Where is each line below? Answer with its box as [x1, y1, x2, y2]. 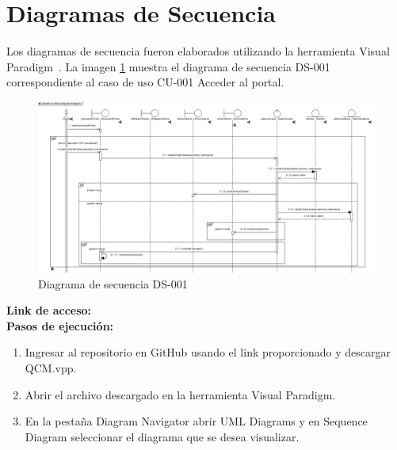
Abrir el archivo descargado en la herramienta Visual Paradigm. [25, 386, 336, 402]
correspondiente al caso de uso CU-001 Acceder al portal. [6, 74, 284, 90]
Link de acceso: [6, 302, 92, 318]
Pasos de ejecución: [6, 317, 114, 334]
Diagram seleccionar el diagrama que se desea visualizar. [25, 428, 300, 444]
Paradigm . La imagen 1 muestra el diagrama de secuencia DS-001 [6, 58, 330, 74]
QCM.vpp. [25, 360, 77, 376]
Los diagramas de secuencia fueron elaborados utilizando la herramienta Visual [6, 43, 390, 59]
